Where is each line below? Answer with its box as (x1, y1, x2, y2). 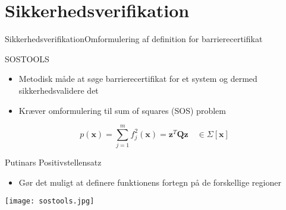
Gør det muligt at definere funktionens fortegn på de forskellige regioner (18, 176, 281, 188)
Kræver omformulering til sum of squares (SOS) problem (18, 104, 226, 116)
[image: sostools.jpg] (5, 197, 95, 206)
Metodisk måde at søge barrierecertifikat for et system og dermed (18, 72, 257, 85)
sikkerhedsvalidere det (18, 84, 99, 96)
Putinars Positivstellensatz (5, 156, 102, 168)
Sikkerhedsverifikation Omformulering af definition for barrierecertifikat (5, 33, 263, 45)
